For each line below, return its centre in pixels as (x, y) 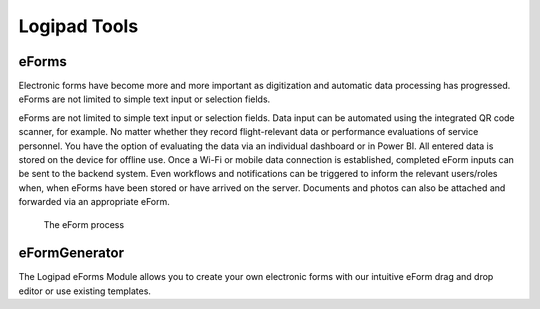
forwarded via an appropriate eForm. (94, 202)
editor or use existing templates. (85, 291)
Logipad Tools (78, 26)
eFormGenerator (71, 253)
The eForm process (84, 224)
